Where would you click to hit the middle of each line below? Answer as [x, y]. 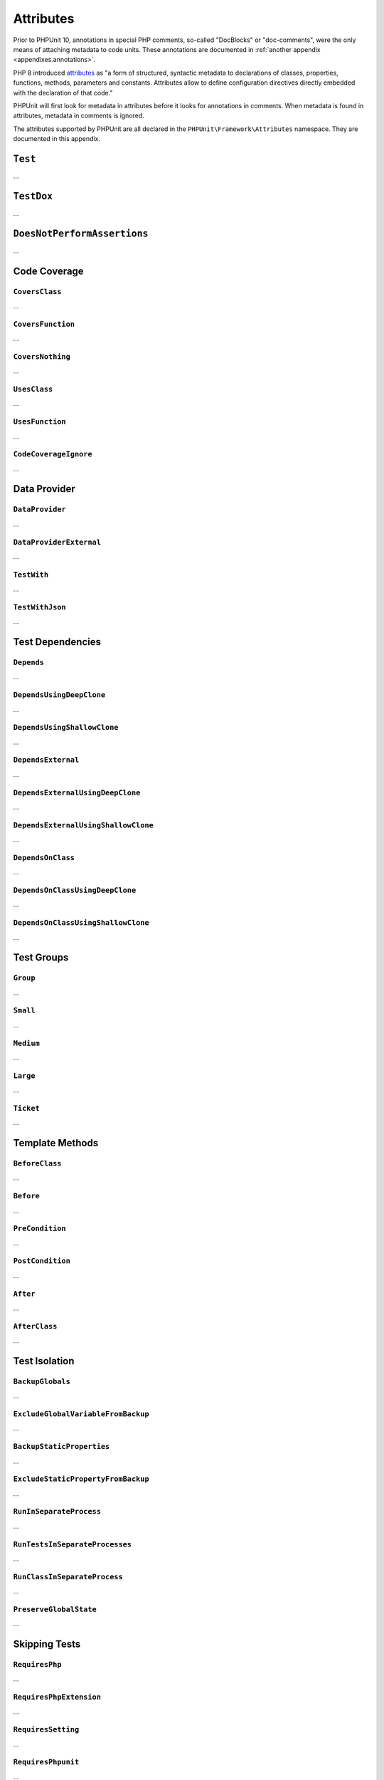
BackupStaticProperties [62, 1447]
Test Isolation [44, 1361]
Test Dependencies [57, 642]
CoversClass [37, 292]
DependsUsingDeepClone [59, 695]
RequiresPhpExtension [57, 1697]
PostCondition [42, 1261]
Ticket [27, 1108]
